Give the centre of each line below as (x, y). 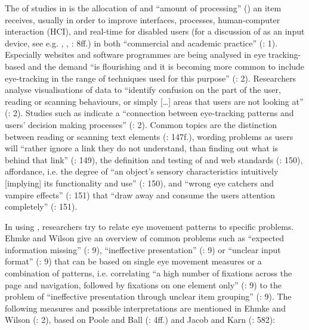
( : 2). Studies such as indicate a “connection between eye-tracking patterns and (149, 113)
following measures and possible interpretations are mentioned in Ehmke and (145, 308)
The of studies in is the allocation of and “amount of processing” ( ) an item (143, 8)
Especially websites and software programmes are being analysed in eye (135, 55)
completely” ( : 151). (41, 206)
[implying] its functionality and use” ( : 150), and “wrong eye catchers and (140, 183)
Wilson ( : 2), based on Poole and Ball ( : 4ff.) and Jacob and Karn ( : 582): (140, 320)
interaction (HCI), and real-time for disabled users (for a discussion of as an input (155, 31)
